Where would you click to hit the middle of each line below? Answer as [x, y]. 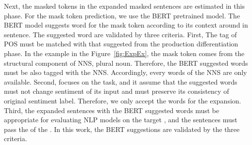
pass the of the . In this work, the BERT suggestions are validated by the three [122, 129]
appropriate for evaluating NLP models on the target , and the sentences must [121, 120]
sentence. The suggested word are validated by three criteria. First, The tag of [120, 34]
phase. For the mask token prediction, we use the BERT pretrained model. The [122, 15]
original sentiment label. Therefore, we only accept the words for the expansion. [123, 100]
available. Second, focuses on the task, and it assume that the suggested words [121, 81]
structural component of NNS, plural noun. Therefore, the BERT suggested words [126, 63]
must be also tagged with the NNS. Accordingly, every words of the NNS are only [126, 72]
